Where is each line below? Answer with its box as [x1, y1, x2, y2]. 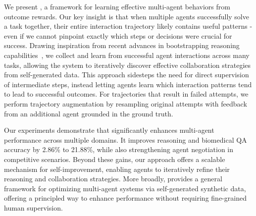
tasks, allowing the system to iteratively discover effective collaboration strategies [4, 59, 251, 70]
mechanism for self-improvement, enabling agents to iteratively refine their [4, 163, 230, 174]
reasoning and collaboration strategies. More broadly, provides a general [4, 173, 222, 184]
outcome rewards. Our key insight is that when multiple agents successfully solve [4, 11, 249, 21]
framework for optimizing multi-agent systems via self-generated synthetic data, [4, 183, 246, 193]
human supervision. [4, 202, 63, 213]
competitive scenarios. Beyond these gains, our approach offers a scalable [4, 154, 225, 164]
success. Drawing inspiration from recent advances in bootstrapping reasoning [4, 40, 240, 51]
